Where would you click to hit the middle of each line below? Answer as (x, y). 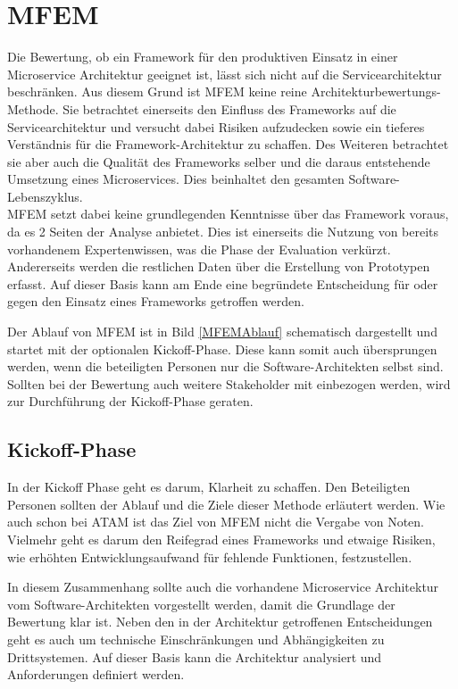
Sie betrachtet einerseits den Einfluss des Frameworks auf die (229, 108)
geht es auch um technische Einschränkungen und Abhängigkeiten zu (196, 639)
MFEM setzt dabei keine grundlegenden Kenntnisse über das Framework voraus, (228, 214)
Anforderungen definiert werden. (96, 674)
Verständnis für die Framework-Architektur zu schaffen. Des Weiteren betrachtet (228, 144)
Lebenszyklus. (45, 196)
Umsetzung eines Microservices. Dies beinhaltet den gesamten (176, 179)
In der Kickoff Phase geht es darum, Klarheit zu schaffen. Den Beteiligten (209, 487)
